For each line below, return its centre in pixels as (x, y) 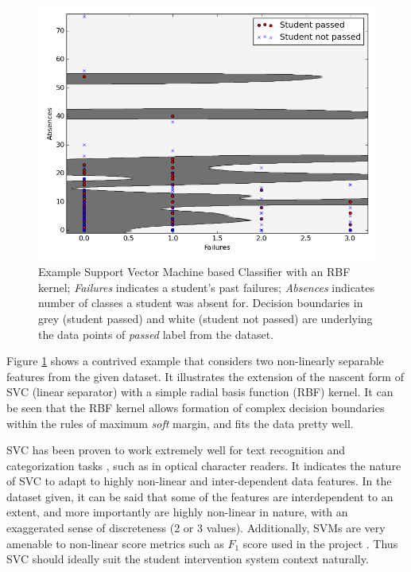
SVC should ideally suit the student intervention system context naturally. (188, 559)
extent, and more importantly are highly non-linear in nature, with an (177, 512)
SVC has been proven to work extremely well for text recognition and (176, 450)
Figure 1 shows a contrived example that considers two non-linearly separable (195, 361)
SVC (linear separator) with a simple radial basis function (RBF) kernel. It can (200, 392)
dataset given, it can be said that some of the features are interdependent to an (200, 496)
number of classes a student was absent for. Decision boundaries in (201, 303)
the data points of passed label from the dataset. (156, 334)
